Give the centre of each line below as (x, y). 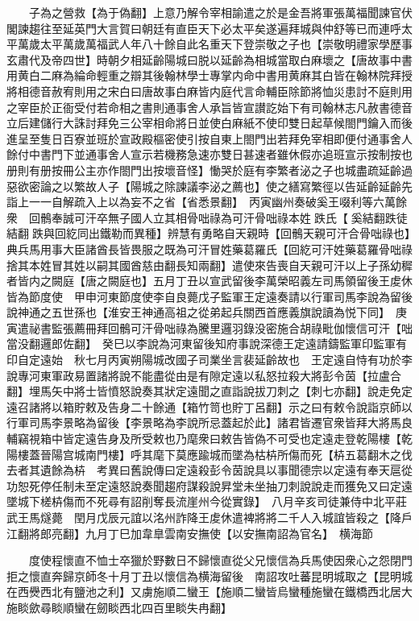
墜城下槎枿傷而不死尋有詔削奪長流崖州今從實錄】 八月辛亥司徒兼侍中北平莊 (207, 501)
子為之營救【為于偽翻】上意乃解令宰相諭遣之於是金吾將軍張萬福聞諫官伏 (220, 12)
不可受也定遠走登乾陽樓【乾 (339, 439)
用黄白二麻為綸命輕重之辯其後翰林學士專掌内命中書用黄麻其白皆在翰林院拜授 (209, 75)
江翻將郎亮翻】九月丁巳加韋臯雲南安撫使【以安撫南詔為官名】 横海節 (190, 533)
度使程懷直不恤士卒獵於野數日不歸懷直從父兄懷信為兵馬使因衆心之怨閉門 (220, 560)
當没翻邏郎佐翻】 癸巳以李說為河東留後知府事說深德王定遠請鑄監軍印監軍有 (207, 344)
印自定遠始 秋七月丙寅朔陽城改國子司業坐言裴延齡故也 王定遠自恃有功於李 (209, 360)
